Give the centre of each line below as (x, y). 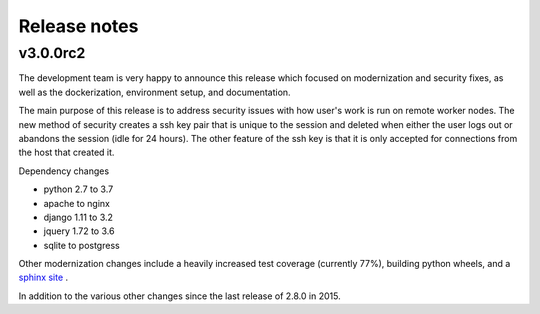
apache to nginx (76, 203)
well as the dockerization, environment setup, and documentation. (154, 92)
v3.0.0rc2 (52, 53)
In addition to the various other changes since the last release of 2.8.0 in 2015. (179, 296)
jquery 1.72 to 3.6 (79, 231)
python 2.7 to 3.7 (78, 189)
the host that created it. (66, 152)
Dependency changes (64, 171)
